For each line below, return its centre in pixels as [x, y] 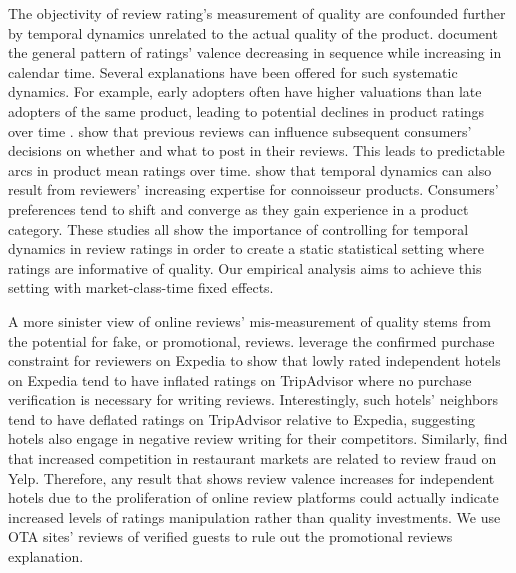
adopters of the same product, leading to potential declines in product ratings [246, 110]
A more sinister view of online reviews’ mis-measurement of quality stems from [249, 320]
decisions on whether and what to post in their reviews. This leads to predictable [256, 150]
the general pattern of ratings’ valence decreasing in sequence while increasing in [255, 52]
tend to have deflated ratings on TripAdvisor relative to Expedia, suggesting [241, 418]
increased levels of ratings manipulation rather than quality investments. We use [254, 516]
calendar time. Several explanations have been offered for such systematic [233, 71]
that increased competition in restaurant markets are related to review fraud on [252, 458]
